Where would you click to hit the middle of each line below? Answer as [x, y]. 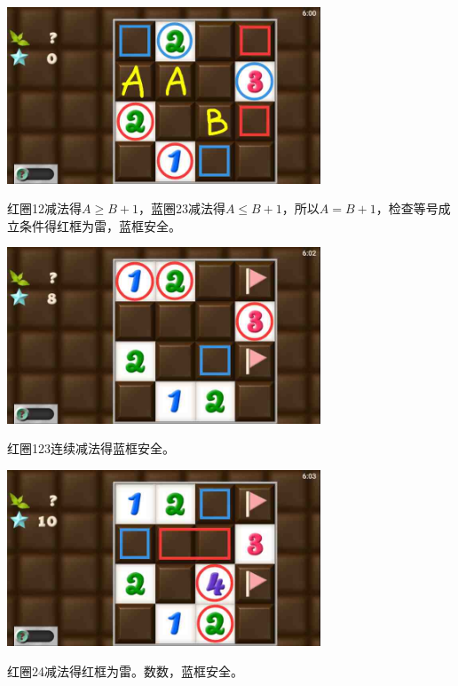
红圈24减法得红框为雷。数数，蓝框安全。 [125, 670]
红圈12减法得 [44, 208]
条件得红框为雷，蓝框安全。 [100, 225]
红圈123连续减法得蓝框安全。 [91, 448]
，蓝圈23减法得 [182, 208]
